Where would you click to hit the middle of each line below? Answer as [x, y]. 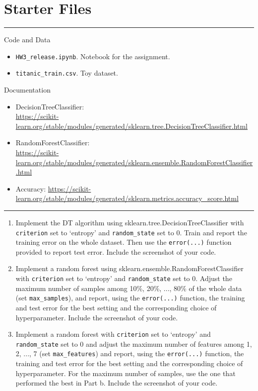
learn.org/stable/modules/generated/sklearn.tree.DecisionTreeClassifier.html [132, 126]
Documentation [27, 90]
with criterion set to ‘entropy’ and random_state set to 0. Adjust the [124, 278]
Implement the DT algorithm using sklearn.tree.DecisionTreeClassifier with [130, 222]
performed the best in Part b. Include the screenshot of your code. [117, 383]
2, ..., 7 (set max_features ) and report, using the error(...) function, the [130, 353]
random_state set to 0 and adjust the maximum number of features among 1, [134, 343]
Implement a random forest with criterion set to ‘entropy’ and [113, 334]
